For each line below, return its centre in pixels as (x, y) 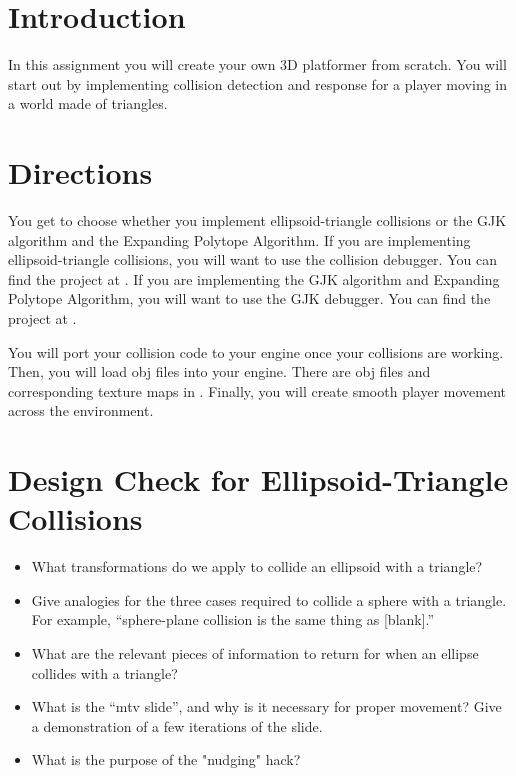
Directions (80, 172)
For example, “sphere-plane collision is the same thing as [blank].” (233, 619)
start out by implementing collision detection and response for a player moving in (258, 83)
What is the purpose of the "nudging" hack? (166, 759)
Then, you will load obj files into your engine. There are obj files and (219, 371)
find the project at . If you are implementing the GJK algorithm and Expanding (254, 278)
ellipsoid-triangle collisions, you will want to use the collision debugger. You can (252, 259)
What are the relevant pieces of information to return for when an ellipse (255, 653)
